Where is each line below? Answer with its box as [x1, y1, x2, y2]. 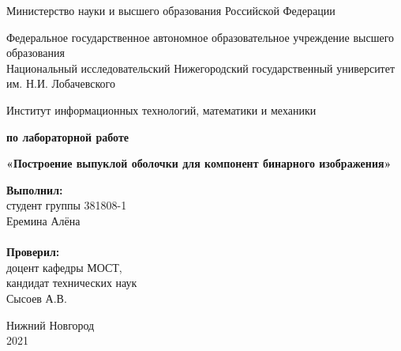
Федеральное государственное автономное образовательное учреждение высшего [6, 28, 395, 45]
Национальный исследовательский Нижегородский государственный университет [6, 59, 395, 76]
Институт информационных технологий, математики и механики [6, 101, 317, 118]
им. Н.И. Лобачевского [6, 75, 115, 92]
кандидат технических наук [6, 274, 137, 291]
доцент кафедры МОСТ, [6, 259, 122, 275]
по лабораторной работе [6, 128, 129, 145]
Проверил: [6, 243, 60, 260]
